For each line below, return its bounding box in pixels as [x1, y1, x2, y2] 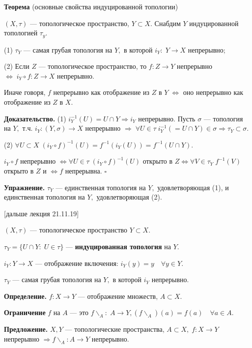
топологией [4, 28, 38, 38]
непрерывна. [65, 165, 102, 175]
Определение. [4, 290, 47, 301]
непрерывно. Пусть [138, 113, 196, 123]
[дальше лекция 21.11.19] [4, 208, 79, 218]
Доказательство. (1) [4, 113, 66, 123]
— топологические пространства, [65, 324, 165, 334]
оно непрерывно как [183, 87, 244, 97]
